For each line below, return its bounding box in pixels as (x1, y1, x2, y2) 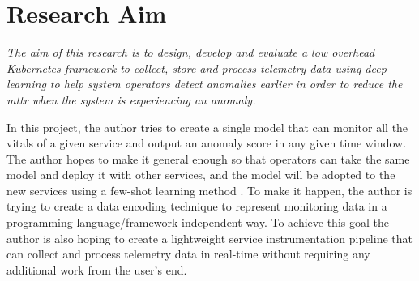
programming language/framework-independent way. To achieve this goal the (6, 214, 389, 231)
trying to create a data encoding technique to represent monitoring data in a (6, 198, 387, 215)
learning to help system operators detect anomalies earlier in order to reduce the (6, 75, 403, 92)
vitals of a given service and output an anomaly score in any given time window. (6, 134, 407, 151)
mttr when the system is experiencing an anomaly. (6, 91, 256, 108)
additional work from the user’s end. (6, 261, 187, 278)
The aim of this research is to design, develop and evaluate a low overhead (6, 44, 375, 61)
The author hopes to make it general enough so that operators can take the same (6, 150, 410, 167)
